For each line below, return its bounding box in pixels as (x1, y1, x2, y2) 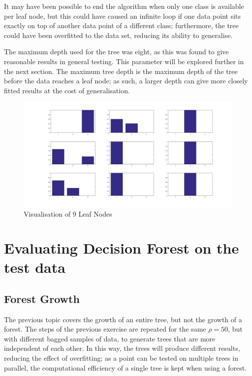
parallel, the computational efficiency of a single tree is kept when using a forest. (4, 362, 247, 373)
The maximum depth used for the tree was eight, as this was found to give (4, 46, 229, 57)
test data (4, 257, 65, 277)
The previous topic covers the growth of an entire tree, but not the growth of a (4, 314, 242, 324)
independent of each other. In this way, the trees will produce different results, (4, 343, 240, 353)
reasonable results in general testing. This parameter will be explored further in (4, 56, 244, 66)
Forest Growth (4, 291, 80, 306)
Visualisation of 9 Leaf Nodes (24, 209, 112, 219)
